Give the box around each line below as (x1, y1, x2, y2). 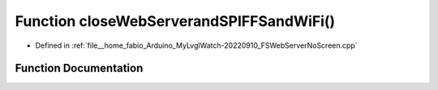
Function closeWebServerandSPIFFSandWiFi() (15, 12, 336, 30)
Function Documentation (15, 62, 144, 75)
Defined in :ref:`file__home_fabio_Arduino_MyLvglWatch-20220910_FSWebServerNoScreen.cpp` (35, 41, 358, 50)
